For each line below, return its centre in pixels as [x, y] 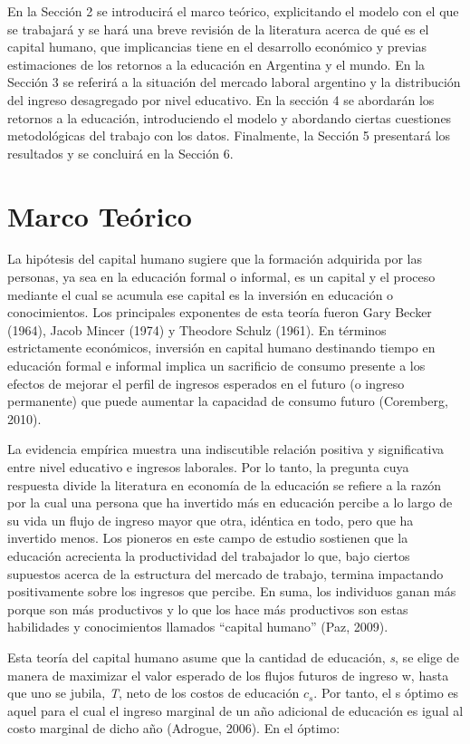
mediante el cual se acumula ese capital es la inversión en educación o [201, 294]
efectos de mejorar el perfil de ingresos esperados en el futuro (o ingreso [206, 383]
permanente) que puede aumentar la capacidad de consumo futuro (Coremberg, [228, 401]
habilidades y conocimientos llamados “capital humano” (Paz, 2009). [198, 627]
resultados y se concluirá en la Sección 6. [120, 153]
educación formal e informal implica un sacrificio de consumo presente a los [216, 366]
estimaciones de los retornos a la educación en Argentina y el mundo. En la [216, 64]
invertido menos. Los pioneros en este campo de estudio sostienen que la [208, 538]
